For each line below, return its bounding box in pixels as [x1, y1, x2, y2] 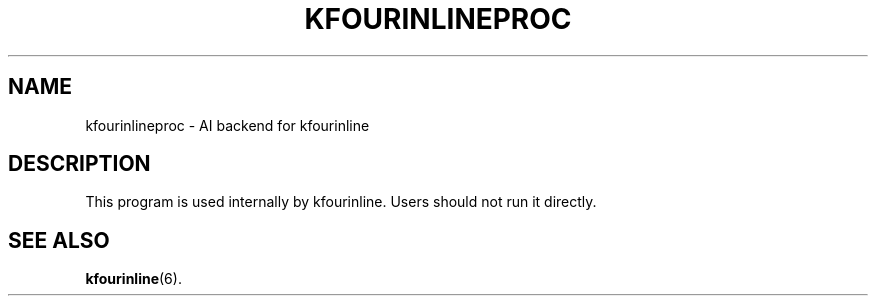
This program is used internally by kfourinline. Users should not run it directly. [85, 193, 597, 211]
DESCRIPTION [8, 151, 151, 177]
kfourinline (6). [85, 270, 182, 288]
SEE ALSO [8, 227, 110, 253]
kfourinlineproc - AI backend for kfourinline [85, 116, 370, 134]
